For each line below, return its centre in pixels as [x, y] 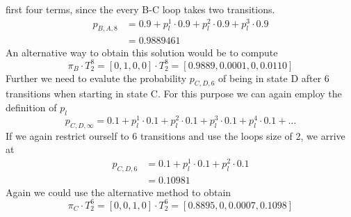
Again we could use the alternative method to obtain [119, 192]
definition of [31, 107]
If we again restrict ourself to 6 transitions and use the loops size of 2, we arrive [175, 135]
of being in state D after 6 [274, 78]
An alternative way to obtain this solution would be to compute [142, 52]
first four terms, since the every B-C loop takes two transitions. [140, 9]
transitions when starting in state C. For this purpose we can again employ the [174, 94]
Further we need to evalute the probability [96, 78]
